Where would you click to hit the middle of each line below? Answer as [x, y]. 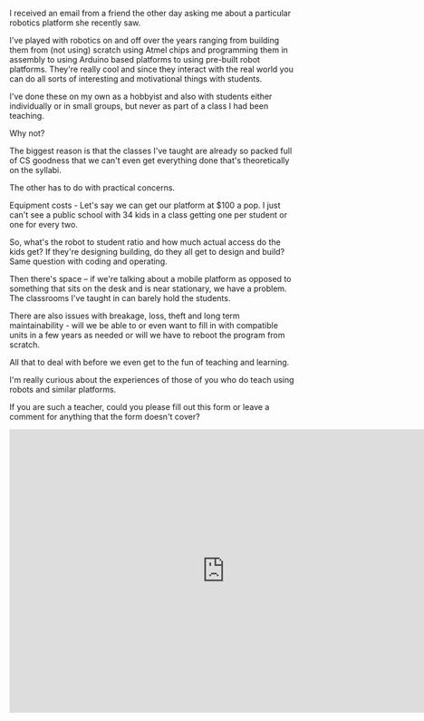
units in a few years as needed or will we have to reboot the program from [147, 335]
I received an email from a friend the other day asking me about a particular [150, 13]
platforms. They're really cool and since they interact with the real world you [152, 69]
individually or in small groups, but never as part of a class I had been [139, 106]
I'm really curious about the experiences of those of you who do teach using [152, 380]
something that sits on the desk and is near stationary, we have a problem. [148, 288]
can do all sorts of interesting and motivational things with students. [136, 79]
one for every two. [44, 224]
